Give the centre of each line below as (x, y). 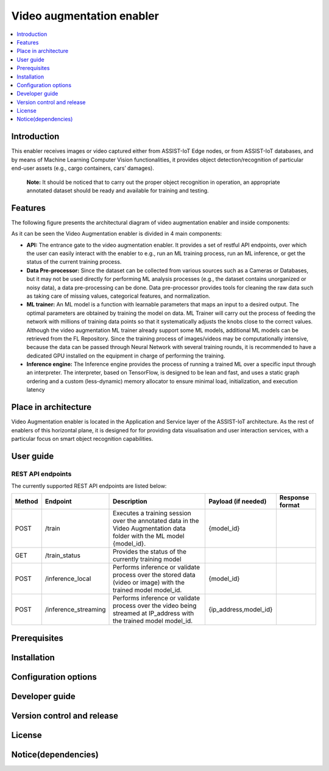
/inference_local (68, 579)
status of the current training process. (74, 262)
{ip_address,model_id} (240, 610)
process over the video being (155, 606)
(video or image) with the (149, 583)
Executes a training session (152, 513)
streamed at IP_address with (154, 613)
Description (130, 501)
